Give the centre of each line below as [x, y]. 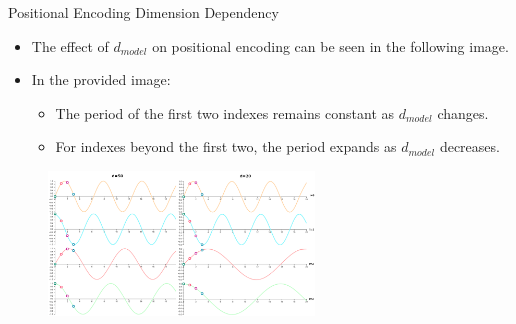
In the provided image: [101, 79]
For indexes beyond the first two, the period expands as [226, 146]
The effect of [70, 45]
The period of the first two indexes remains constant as [225, 112]
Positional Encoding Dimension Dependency [143, 12]
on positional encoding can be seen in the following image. [330, 45]
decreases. [469, 146]
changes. [463, 112]
